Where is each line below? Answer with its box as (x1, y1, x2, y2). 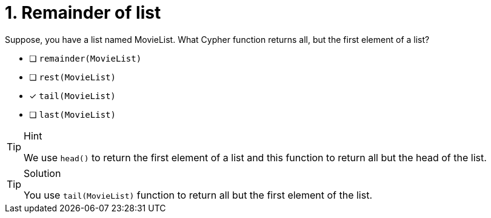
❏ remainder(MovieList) (29, 53, 142, 63)
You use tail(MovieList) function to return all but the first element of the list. (24, 188, 373, 201)
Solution (24, 167, 61, 179)
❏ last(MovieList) (29, 109, 116, 120)
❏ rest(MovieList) (29, 71, 116, 82)
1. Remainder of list (5, 2, 161, 23)
